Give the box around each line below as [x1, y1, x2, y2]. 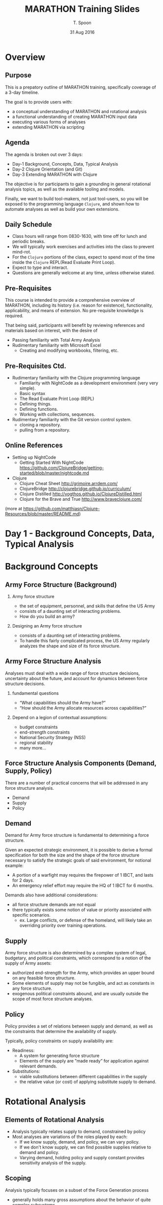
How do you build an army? [19, 613, 75, 619]
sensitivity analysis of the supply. [19, 1160, 87, 1166]
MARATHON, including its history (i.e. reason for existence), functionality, [5, 302, 153, 308]
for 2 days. [12, 877, 34, 883]
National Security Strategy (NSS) [19, 734, 86, 740]
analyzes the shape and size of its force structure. [19, 643, 121, 649]
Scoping [5, 1174, 31, 1182]
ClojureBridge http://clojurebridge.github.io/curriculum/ [19, 486, 131, 491]
